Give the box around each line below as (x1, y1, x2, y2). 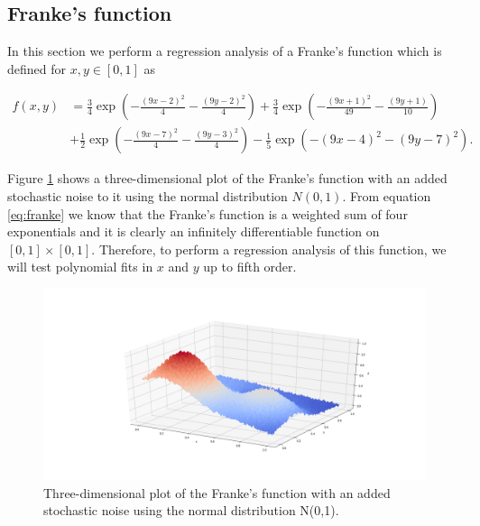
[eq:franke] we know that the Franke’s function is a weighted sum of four (7, 204, 408, 223)
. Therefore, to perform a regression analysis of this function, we (91, 239, 447, 258)
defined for (7, 59, 67, 78)
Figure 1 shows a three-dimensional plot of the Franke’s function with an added (7, 169, 448, 188)
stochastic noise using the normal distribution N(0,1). (43, 501, 339, 520)
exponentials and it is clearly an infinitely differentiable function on (7, 222, 380, 241)
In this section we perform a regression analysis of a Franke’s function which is (7, 42, 442, 60)
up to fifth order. (203, 257, 297, 276)
